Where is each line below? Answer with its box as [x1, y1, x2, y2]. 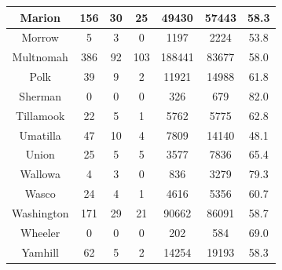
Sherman [19, 87, 62, 104]
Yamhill [21, 243, 59, 260]
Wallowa [20, 166, 60, 182]
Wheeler [20, 224, 60, 240]
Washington [12, 204, 69, 221]
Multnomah [12, 49, 68, 65]
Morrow [21, 29, 59, 46]
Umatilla [19, 126, 61, 143]
